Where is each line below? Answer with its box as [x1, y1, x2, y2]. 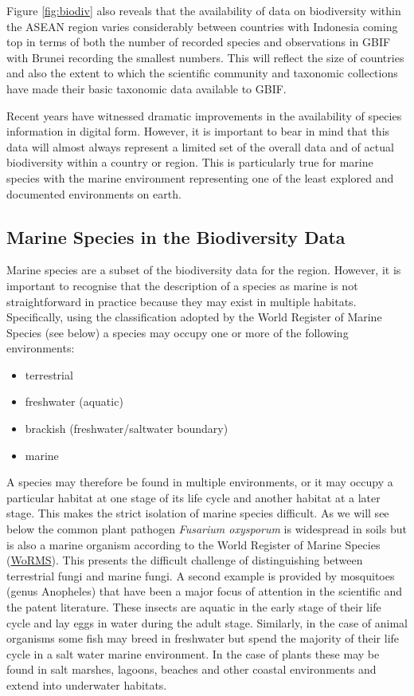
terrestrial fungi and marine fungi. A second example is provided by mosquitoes [6, 567, 395, 584]
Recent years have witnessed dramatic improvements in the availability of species [6, 107, 402, 124]
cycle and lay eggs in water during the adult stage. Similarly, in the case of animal [6, 614, 408, 631]
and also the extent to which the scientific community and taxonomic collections [6, 65, 398, 81]
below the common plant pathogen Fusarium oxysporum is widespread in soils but [6, 521, 407, 537]
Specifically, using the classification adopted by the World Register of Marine [6, 309, 382, 325]
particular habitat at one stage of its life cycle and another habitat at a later [6, 489, 381, 505]
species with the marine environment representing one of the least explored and [6, 169, 394, 186]
